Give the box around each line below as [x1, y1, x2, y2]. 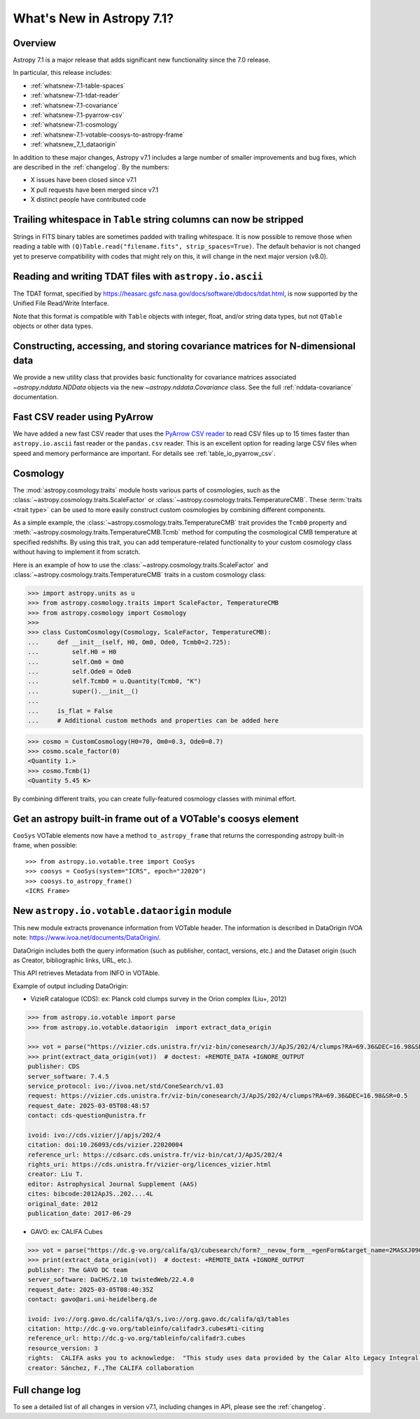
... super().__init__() [27, 687, 139, 695]
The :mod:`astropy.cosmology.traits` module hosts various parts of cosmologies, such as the [13, 485, 281, 494]
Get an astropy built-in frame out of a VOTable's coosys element [13, 812, 299, 824]
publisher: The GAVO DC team [27, 1266, 128, 1274]
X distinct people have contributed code [30, 195, 146, 204]
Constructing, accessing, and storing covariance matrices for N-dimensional [13, 340, 356, 352]
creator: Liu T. [27, 1170, 84, 1178]
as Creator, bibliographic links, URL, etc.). [13, 956, 133, 964]
